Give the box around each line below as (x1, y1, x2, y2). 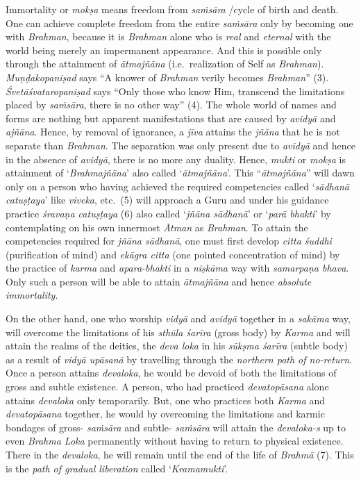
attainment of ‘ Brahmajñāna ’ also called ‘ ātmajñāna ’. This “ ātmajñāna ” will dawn (6, 165, 355, 180)
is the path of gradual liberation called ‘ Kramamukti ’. (6, 461, 228, 475)
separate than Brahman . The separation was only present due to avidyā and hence (6, 138, 355, 152)
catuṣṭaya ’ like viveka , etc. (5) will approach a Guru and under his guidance (6, 192, 329, 207)
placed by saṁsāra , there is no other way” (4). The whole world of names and (6, 97, 337, 112)
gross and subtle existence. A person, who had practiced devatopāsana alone (6, 379, 329, 394)
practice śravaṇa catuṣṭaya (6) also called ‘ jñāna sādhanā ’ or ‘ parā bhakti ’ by (6, 206, 331, 220)
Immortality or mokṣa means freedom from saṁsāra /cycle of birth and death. (6, 2, 339, 16)
